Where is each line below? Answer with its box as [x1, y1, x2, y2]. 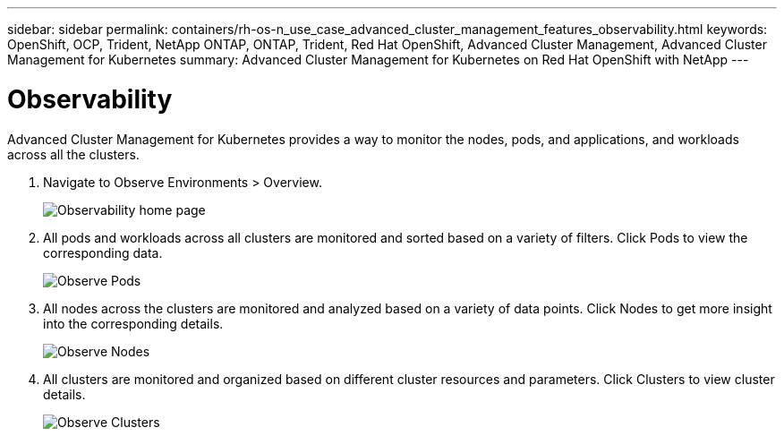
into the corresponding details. [43, 315, 224, 331]
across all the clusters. [7, 146, 140, 162]
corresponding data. [43, 244, 163, 261]
